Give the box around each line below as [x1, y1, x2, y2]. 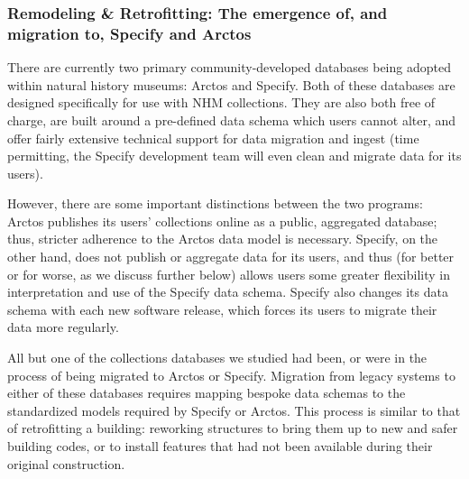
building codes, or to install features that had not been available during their [7, 437, 433, 456]
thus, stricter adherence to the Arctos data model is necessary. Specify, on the [7, 229, 438, 248]
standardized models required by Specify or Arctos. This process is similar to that [7, 401, 461, 419]
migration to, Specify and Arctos [7, 22, 252, 44]
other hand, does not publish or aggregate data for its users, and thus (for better [7, 247, 455, 266]
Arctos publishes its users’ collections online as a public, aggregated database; [7, 211, 437, 230]
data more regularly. [7, 318, 119, 336]
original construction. [7, 454, 125, 473]
